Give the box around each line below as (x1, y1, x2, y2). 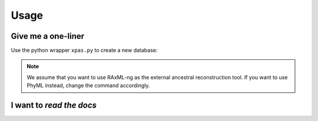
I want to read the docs (11, 100, 97, 110)
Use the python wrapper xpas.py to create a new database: (11, 47, 158, 54)
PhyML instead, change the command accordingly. (26, 82, 150, 89)
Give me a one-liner (11, 31, 85, 41)
